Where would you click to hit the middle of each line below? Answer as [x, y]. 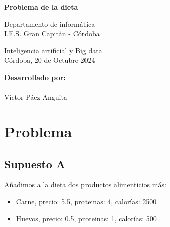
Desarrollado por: [35, 77]
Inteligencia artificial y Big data [53, 50]
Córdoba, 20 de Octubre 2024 [50, 60]
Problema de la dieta [41, 7]
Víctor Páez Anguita [36, 97]
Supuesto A [35, 163]
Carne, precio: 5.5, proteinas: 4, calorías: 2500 [86, 201]
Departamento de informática [50, 23]
